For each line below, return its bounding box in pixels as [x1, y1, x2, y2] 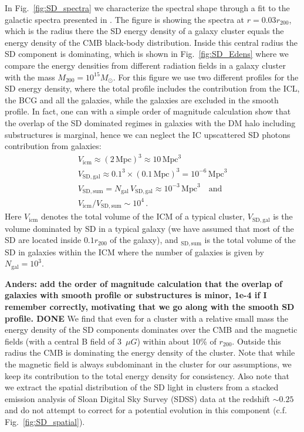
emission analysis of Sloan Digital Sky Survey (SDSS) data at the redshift [5, 392, 271, 404]
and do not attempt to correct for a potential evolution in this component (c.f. [5, 404, 287, 416]
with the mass [5, 70, 55, 83]
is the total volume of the [204, 234, 296, 246]
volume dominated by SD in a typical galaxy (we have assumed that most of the [5, 222, 294, 234]
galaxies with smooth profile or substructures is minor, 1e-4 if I [5, 289, 267, 301]
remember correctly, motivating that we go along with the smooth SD [5, 300, 295, 312]
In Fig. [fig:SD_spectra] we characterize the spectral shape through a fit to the [5, 2, 290, 14]
